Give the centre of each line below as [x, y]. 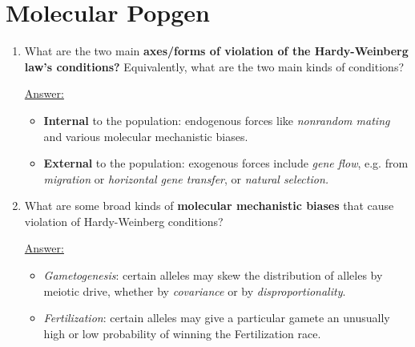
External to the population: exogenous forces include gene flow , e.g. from [226, 163]
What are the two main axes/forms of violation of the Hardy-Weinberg [216, 51]
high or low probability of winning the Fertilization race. [182, 333]
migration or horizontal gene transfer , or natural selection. [186, 178]
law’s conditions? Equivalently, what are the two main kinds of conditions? [214, 66]
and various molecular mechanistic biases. [146, 136]
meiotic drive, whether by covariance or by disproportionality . [195, 291]
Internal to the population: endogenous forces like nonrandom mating [217, 120]
